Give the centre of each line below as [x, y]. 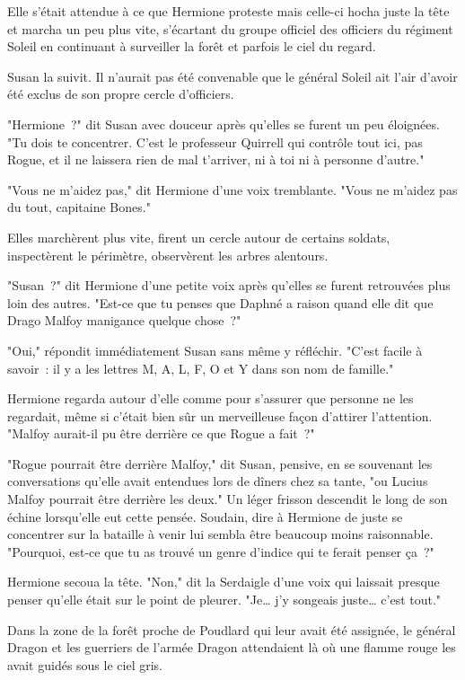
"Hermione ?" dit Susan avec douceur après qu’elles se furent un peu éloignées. [224, 124]
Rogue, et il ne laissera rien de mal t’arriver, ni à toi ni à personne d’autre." [216, 159]
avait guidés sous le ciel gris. [85, 664]
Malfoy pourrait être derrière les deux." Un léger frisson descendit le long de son [228, 499]
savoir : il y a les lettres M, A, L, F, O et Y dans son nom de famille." [201, 368]
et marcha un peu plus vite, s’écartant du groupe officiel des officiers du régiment [230, 28]
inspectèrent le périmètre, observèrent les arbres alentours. [168, 255]
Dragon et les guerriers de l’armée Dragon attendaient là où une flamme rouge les [232, 647]
